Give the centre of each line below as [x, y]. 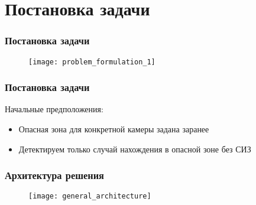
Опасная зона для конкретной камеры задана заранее [114, 129]
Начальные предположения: [54, 109]
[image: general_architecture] [90, 196]
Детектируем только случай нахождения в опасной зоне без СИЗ [135, 149]
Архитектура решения [54, 175]
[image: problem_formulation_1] [92, 62]
